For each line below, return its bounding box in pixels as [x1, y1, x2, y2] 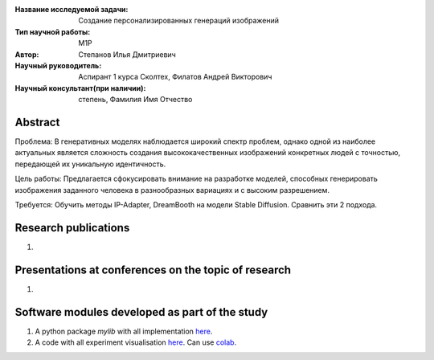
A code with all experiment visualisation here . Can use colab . [35, 337, 237, 347]
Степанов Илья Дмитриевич [78, 49, 176, 59]
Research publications [14, 221, 130, 235]
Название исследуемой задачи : [14, 5, 129, 14]
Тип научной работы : [14, 27, 91, 36]
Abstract [14, 115, 60, 129]
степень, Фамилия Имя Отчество [78, 95, 193, 104]
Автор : [14, 49, 39, 59]
